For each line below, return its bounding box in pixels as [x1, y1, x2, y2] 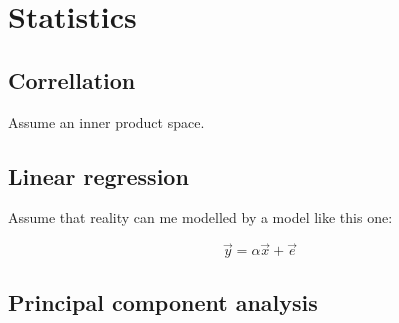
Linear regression [8, 160, 189, 191]
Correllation [8, 64, 136, 95]
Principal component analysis [8, 286, 318, 317]
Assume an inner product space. [8, 111, 205, 132]
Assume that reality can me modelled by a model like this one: [8, 207, 393, 228]
